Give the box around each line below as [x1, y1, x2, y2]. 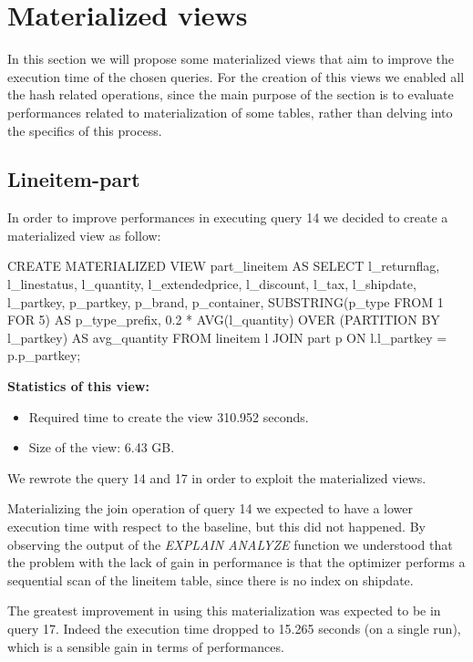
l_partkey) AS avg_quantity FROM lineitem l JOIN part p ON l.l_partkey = [7, 327, 447, 347]
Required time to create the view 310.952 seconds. [28, 407, 309, 426]
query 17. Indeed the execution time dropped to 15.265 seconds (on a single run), [7, 618, 461, 637]
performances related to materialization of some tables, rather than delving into [7, 102, 453, 121]
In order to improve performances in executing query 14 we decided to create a [7, 208, 448, 227]
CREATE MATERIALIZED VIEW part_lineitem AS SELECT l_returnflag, [7, 256, 440, 275]
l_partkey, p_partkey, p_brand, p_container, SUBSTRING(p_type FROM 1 [7, 292, 444, 311]
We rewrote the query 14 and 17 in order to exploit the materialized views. [7, 468, 427, 487]
